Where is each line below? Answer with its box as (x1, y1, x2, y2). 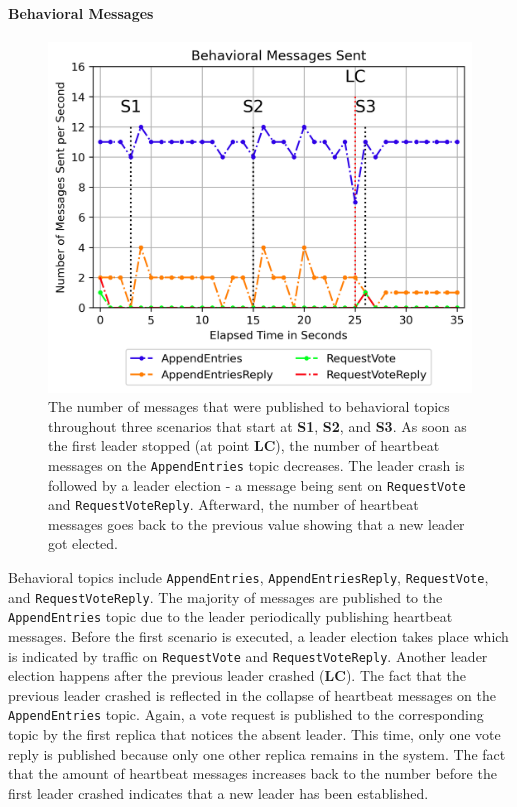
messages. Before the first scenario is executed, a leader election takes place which (8, 626, 509, 646)
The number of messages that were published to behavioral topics (48, 396, 450, 417)
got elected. (48, 533, 118, 554)
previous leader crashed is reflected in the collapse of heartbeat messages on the (8, 684, 496, 705)
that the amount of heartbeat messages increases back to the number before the (8, 763, 497, 784)
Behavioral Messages (8, 2, 154, 23)
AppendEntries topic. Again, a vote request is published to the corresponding (8, 704, 484, 725)
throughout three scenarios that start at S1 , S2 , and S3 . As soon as (48, 415, 467, 436)
